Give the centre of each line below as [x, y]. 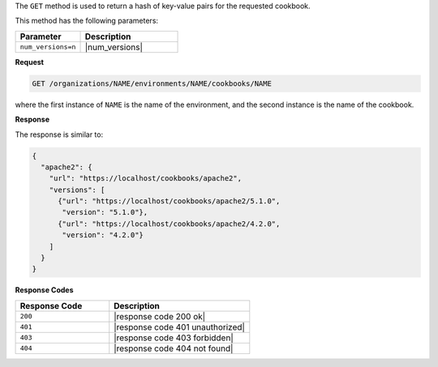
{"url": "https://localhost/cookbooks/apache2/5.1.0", [169, 201]
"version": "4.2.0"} [103, 235]
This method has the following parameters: [86, 21]
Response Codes [44, 290]
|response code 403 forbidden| [174, 338]
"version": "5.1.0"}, [105, 212]
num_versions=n [48, 47]
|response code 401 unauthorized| [179, 326]
